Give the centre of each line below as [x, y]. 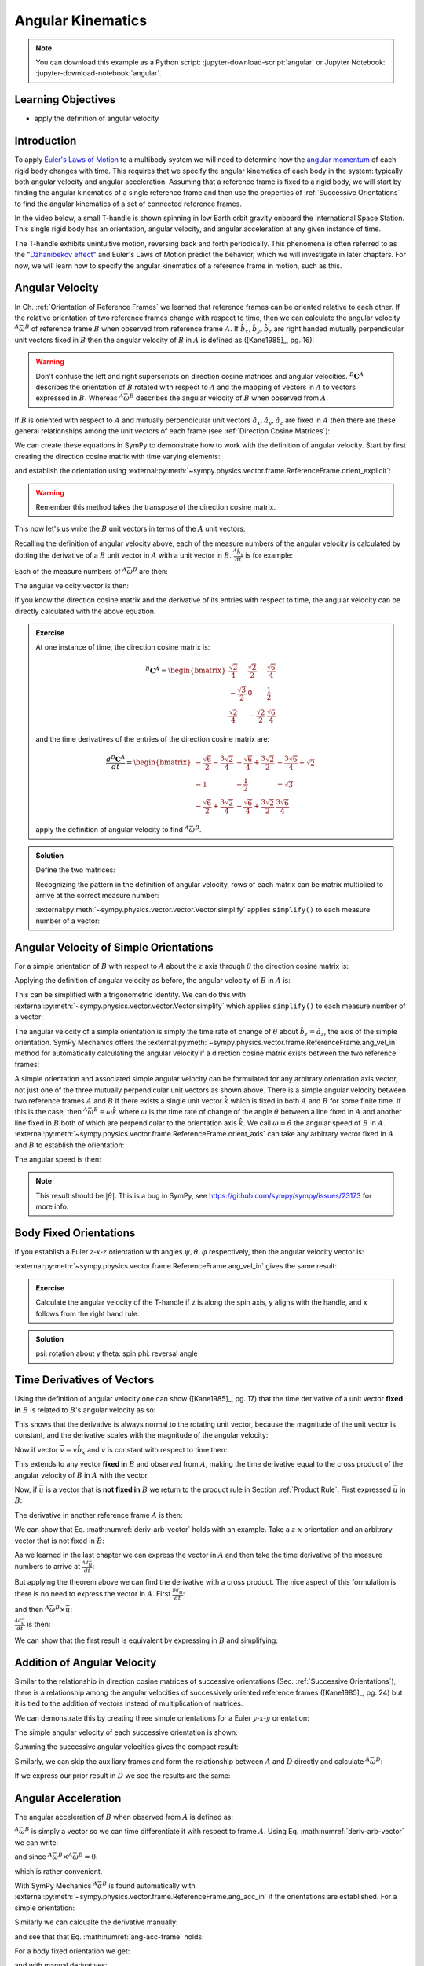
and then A [32, 1609]
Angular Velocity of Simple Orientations [114, 947]
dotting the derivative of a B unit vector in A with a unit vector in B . [123, 555]
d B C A [116, 759]
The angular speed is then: [58, 1159]
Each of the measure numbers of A [71, 571]
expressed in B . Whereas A [80, 398]
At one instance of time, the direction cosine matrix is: [123, 647]
